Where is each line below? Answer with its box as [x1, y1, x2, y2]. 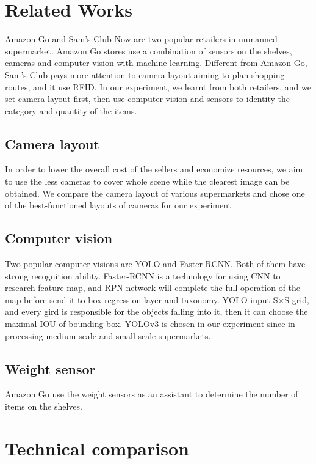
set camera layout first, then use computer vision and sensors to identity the [5, 92, 290, 105]
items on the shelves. [5, 400, 82, 413]
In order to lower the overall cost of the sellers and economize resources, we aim [5, 163, 303, 175]
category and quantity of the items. [5, 104, 137, 117]
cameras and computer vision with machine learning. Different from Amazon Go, [5, 56, 307, 69]
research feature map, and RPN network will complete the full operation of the [5, 281, 301, 294]
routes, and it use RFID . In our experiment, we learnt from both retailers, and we [5, 80, 311, 93]
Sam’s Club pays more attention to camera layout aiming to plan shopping [5, 68, 285, 81]
